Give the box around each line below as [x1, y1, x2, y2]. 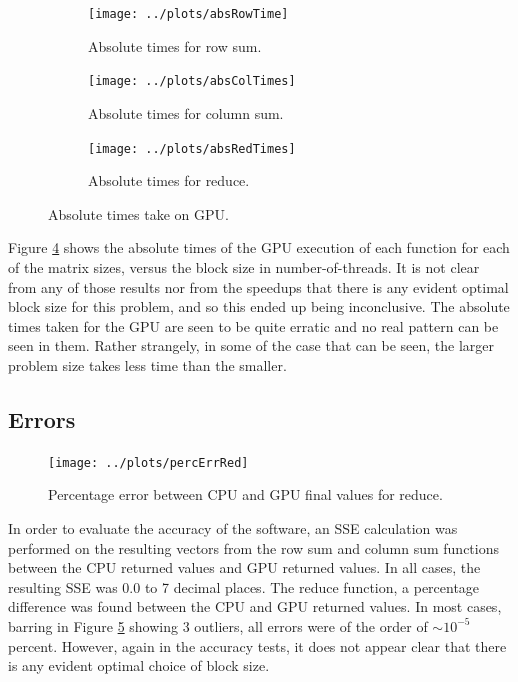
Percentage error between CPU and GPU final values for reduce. [48, 484, 443, 505]
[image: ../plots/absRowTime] [88, 7, 289, 21]
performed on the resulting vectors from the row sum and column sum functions [8, 537, 500, 558]
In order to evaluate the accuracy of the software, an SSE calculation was [8, 517, 458, 538]
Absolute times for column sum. [88, 102, 284, 123]
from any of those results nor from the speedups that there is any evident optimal [8, 276, 509, 297]
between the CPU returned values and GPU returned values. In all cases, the [8, 557, 481, 578]
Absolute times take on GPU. [48, 203, 229, 224]
